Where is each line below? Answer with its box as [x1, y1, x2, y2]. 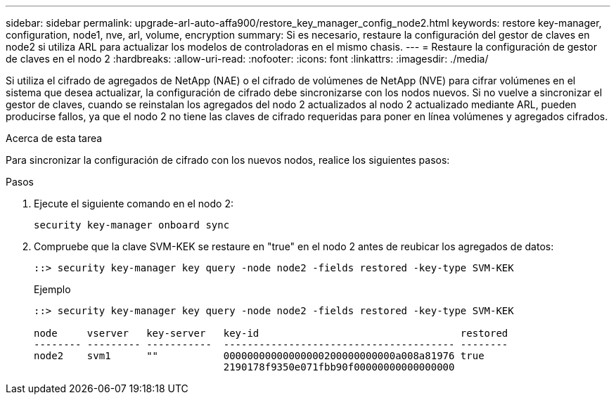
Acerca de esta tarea [6, 132, 103, 144]
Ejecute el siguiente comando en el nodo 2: [34, 198, 233, 209]
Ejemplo [34, 283, 71, 295]
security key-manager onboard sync [34, 219, 230, 231]
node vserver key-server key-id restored [34, 328, 508, 339]
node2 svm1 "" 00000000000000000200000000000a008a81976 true [34, 350, 485, 361]
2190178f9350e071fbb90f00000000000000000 [223, 361, 455, 373]
